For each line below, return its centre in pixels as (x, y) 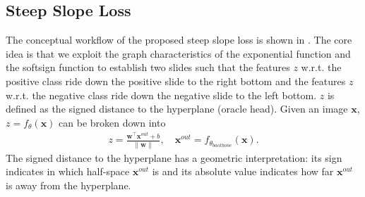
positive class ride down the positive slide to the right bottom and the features (176, 81)
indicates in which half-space (68, 171)
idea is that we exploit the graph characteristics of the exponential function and (178, 53)
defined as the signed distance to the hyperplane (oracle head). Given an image (177, 109)
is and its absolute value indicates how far (243, 171)
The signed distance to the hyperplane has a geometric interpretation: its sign (174, 157)
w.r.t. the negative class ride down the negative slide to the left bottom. (161, 95)
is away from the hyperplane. (68, 185)
